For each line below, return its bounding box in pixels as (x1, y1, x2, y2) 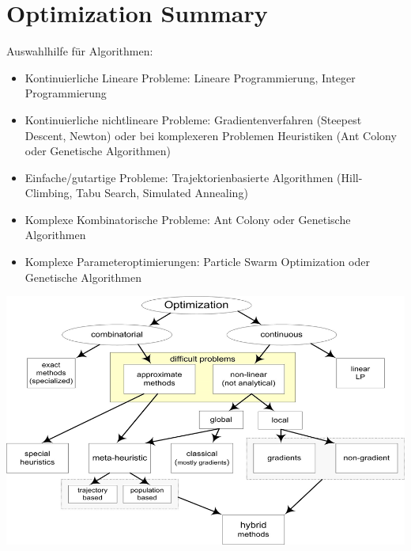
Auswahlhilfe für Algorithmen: (6, 43, 153, 59)
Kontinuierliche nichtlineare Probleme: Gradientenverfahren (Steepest (25, 111, 362, 127)
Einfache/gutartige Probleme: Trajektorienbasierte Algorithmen (25, 169, 334, 185)
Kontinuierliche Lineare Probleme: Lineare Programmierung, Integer (25, 69, 356, 85)
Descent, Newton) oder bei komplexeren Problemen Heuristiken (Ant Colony (25, 127, 397, 143)
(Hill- (337, 169, 363, 185)
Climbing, (25, 184, 73, 201)
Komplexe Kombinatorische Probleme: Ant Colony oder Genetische (25, 211, 351, 227)
